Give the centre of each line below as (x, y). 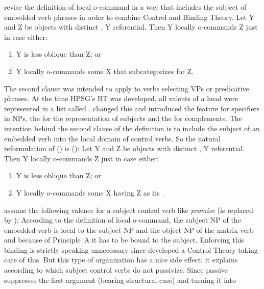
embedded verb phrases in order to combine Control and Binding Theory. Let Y (129, 17)
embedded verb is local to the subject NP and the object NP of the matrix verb (129, 230)
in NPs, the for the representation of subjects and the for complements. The (123, 118)
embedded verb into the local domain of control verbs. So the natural (113, 138)
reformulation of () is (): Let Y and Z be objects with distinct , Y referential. (125, 148)
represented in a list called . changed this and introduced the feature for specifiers (132, 108)
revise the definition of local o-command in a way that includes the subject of (125, 7)
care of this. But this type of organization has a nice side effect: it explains (121, 260)
